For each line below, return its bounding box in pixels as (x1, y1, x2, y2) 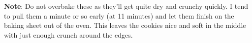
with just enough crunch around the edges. (4, 29, 133, 40)
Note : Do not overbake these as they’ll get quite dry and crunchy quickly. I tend (4, 1, 248, 11)
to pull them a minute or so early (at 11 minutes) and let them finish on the (4, 10, 234, 21)
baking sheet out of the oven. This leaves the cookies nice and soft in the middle (4, 20, 246, 30)
